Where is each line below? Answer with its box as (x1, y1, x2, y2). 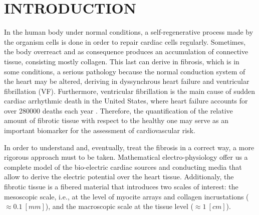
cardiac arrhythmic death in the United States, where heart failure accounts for (4, 95, 248, 106)
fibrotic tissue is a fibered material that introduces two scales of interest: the (4, 181, 238, 192)
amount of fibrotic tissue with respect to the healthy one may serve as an (4, 115, 229, 126)
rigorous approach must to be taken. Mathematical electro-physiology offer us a (4, 152, 248, 162)
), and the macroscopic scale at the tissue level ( (45, 201, 193, 211)
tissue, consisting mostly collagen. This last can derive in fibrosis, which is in (4, 56, 239, 66)
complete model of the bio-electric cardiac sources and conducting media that (4, 161, 242, 172)
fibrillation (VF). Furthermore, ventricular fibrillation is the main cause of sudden (4, 85, 255, 96)
